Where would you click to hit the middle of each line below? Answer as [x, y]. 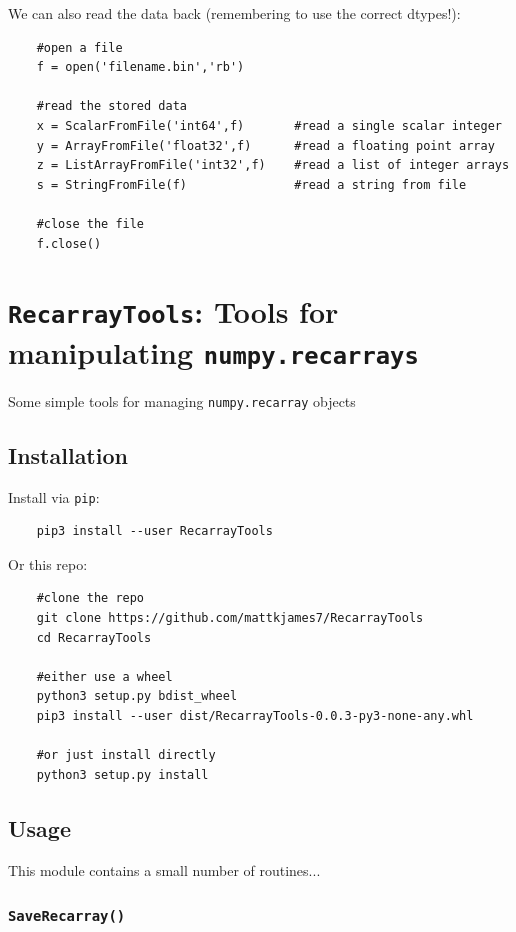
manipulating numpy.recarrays [213, 351]
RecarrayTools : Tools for [173, 311]
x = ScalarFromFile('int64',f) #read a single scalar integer [269, 125]
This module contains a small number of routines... [164, 869]
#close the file [90, 223]
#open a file [79, 47]
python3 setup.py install [122, 774]
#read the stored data [111, 106]
